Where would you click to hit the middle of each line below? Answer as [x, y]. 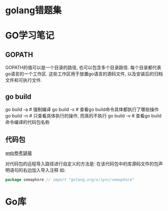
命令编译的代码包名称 [27, 122]
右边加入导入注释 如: [44, 170]
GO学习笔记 [30, 36]
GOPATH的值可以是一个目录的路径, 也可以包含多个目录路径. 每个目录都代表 [83, 68]
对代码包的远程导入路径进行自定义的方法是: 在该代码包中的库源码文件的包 [82, 164]
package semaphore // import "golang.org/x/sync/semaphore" [70, 179]
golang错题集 [33, 10]
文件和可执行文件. [24, 80]
